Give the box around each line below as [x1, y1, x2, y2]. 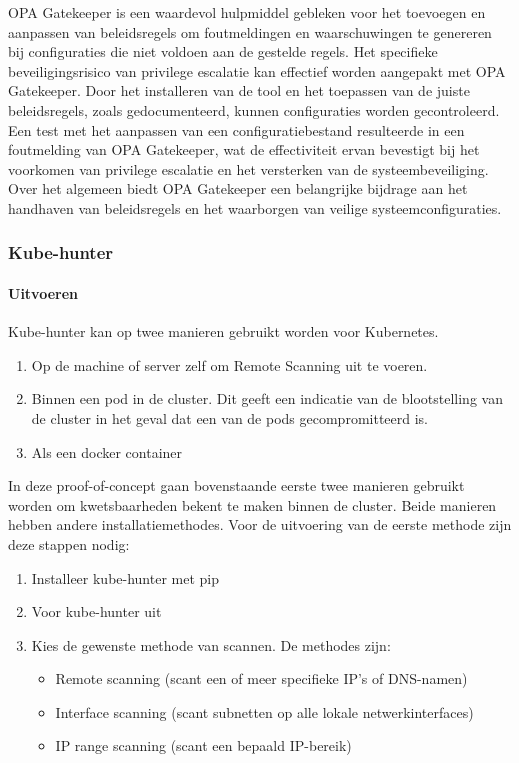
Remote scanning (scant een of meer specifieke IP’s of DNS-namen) [55, 668, 468, 689]
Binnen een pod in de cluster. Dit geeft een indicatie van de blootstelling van [31, 388, 503, 409]
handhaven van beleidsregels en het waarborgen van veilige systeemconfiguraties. [8, 197, 502, 218]
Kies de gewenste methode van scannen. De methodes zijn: [31, 634, 391, 655]
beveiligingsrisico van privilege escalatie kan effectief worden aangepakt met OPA [8, 60, 506, 81]
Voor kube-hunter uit [31, 601, 162, 622]
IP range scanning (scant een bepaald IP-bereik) [55, 735, 352, 756]
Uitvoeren [8, 282, 78, 303]
